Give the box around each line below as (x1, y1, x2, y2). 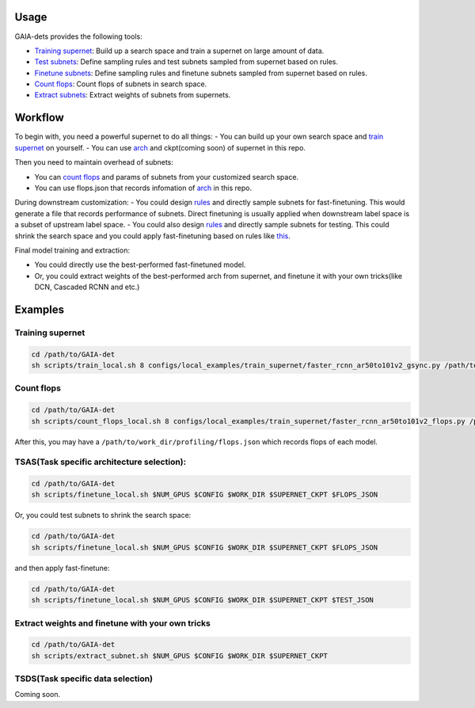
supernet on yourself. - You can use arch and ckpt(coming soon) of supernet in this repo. (14, 143, 306, 152)
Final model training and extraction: (14, 246, 131, 255)
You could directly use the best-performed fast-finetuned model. (34, 260, 246, 269)
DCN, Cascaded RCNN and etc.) (34, 282, 140, 292)
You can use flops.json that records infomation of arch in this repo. (34, 183, 253, 192)
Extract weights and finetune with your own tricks (14, 618, 211, 629)
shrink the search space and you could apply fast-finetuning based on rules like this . (14, 230, 291, 241)
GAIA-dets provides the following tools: (14, 32, 142, 41)
